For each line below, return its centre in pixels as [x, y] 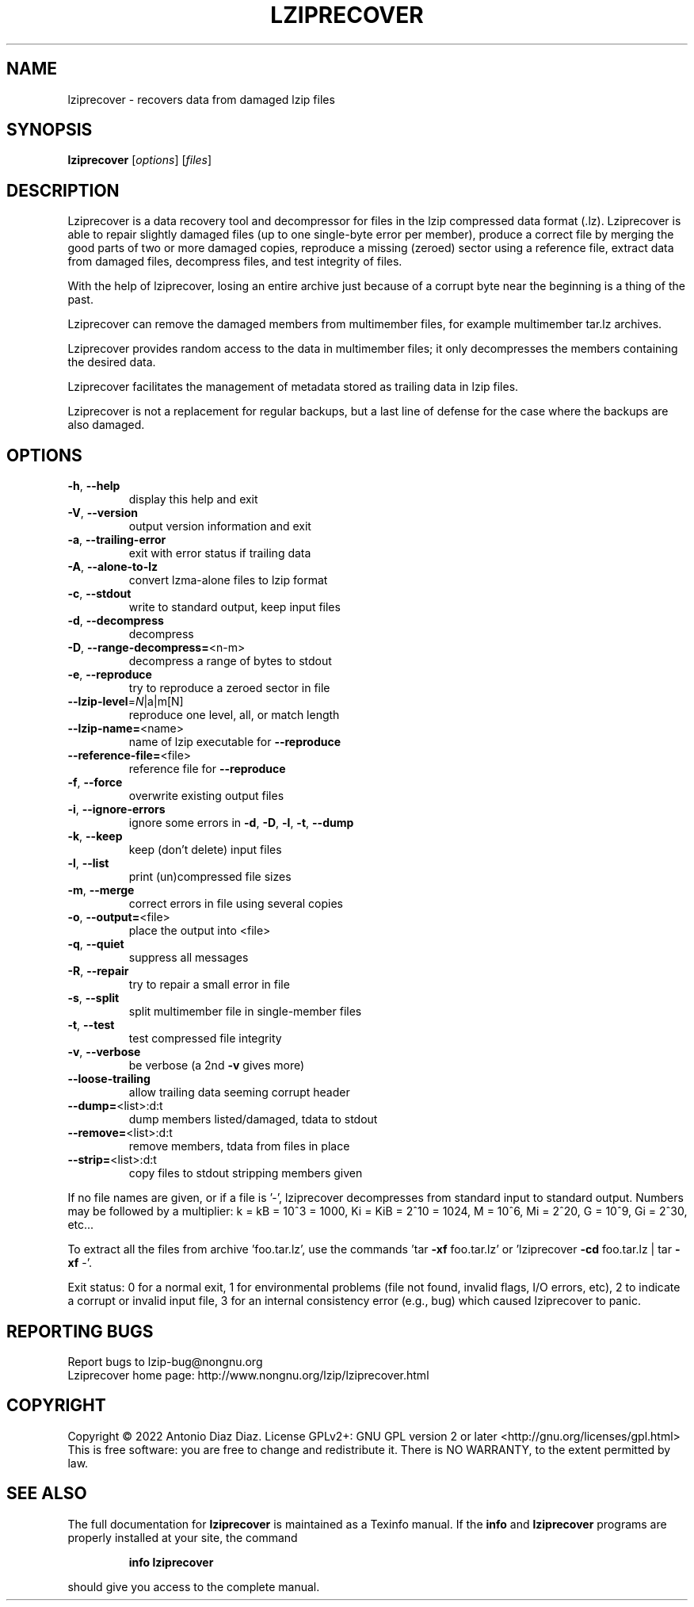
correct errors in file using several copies [236, 904]
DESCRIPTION [63, 190]
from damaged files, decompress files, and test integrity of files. [235, 262]
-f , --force [95, 782]
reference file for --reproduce [207, 769]
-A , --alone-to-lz [113, 567]
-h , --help [94, 486]
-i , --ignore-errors [116, 809]
